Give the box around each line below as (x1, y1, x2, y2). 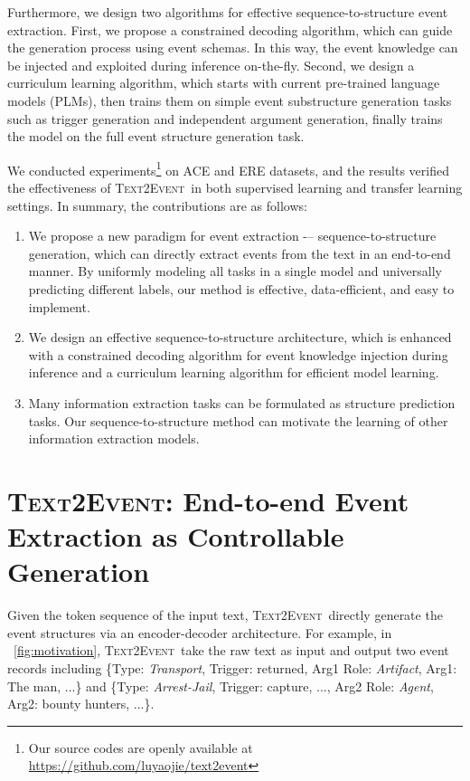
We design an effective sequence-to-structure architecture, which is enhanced (28, 328, 452, 347)
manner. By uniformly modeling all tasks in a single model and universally (28, 262, 443, 281)
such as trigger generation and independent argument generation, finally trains (7, 109, 443, 128)
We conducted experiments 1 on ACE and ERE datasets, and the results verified (7, 157, 449, 179)
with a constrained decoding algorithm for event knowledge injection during (28, 345, 448, 364)
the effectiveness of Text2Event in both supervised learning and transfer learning (7, 178, 463, 196)
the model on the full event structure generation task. (7, 127, 305, 146)
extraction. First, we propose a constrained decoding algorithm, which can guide (7, 20, 453, 39)
